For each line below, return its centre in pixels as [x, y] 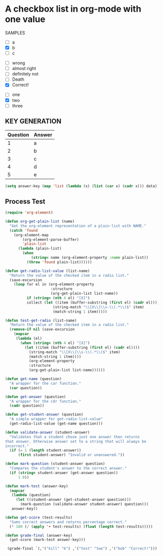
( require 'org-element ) [29, 213]
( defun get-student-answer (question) [44, 414]
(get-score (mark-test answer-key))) [48, 540]
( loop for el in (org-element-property [54, 285]
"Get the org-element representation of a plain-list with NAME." [78, 226]
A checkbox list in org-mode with [73, 9]
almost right [24, 69]
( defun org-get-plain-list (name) [40, 221]
